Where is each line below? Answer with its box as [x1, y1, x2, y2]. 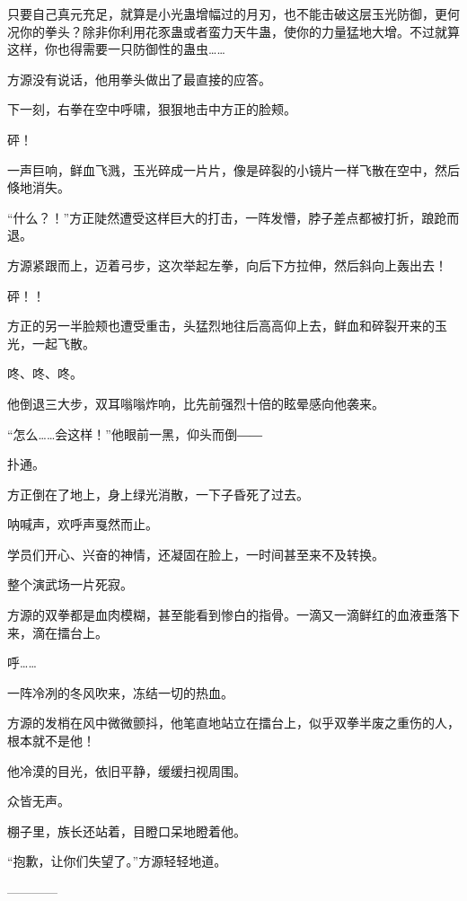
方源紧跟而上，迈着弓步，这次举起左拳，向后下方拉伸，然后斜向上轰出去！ [7, 255, 447, 274]
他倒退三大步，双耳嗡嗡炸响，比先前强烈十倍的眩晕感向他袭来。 [7, 393, 384, 412]
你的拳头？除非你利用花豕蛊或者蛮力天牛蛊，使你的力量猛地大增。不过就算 [19, 22, 460, 40]
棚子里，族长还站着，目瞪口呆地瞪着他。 [7, 821, 246, 840]
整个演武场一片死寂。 [7, 575, 133, 594]
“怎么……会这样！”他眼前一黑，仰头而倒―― [7, 424, 262, 443]
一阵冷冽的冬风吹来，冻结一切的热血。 [7, 683, 233, 702]
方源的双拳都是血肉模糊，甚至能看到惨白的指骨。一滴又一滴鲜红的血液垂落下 [7, 605, 460, 624]
